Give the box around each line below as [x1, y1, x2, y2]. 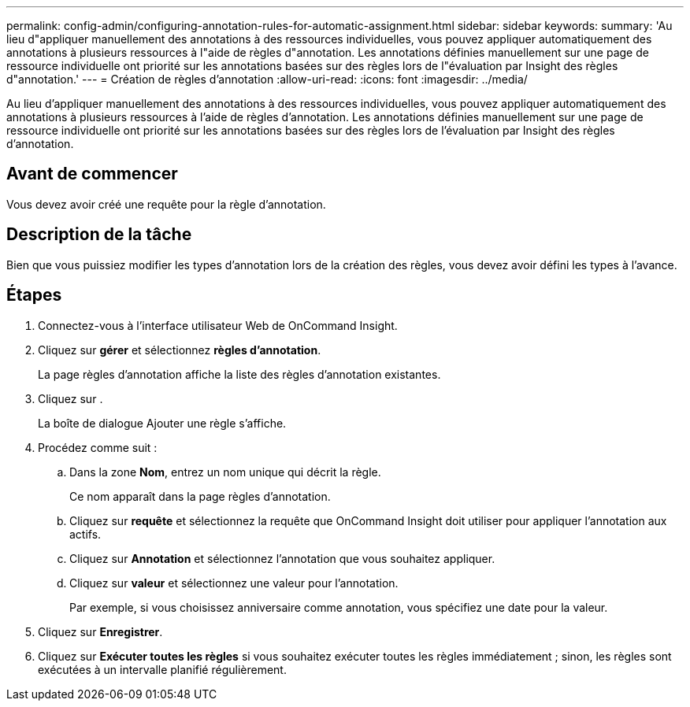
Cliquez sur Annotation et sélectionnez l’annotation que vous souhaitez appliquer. [69, 551, 495, 565]
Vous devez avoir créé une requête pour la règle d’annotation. [6, 197, 326, 211]
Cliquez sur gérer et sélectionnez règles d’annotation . [38, 342, 321, 357]
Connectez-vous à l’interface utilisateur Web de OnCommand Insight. [38, 318, 398, 332]
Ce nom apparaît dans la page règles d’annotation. [69, 489, 331, 503]
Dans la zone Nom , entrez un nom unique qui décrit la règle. [69, 465, 381, 479]
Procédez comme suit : [38, 440, 158, 454]
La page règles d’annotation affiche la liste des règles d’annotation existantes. [38, 367, 441, 381]
